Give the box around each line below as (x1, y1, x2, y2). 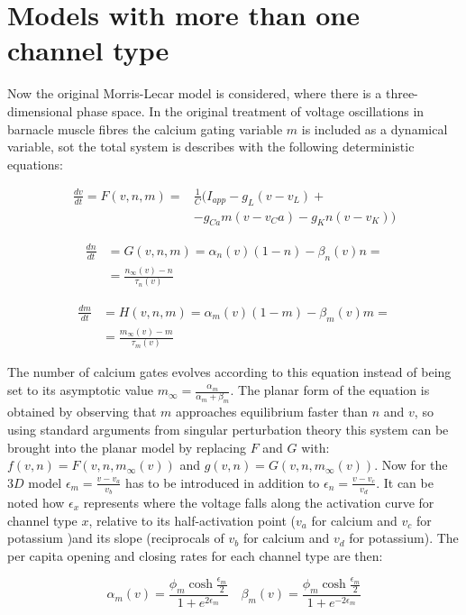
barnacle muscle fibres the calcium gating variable (7, 119, 283, 138)
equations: (7, 154, 63, 173)
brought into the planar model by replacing (7, 437, 246, 456)
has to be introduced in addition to (125, 473, 320, 491)
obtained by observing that (7, 402, 157, 421)
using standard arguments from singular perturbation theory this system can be (7, 419, 449, 438)
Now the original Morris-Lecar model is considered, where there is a (7, 84, 382, 103)
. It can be (376, 473, 434, 491)
